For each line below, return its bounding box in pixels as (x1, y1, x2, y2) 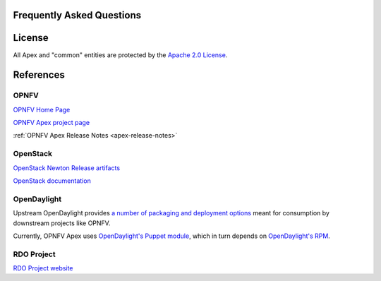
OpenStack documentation (13, 177, 91, 185)
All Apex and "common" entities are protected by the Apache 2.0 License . (13, 50, 228, 59)
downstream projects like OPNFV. (13, 219, 111, 227)
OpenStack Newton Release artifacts (13, 163, 120, 172)
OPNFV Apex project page (13, 119, 90, 127)
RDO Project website (13, 264, 73, 273)
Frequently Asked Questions (13, 9, 142, 21)
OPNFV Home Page (13, 105, 71, 114)
